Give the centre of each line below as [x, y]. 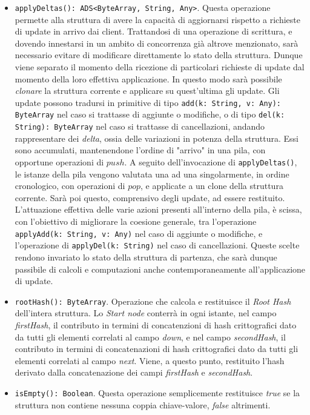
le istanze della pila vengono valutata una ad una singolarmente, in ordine [152, 174]
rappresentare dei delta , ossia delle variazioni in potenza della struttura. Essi [157, 138]
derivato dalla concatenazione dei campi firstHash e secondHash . [134, 372]
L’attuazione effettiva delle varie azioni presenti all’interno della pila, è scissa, [158, 209]
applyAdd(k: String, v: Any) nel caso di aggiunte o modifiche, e [139, 233]
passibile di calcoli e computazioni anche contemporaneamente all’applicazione [160, 269]
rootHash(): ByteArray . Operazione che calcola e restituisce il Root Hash [153, 301]
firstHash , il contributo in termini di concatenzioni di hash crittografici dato [156, 324]
